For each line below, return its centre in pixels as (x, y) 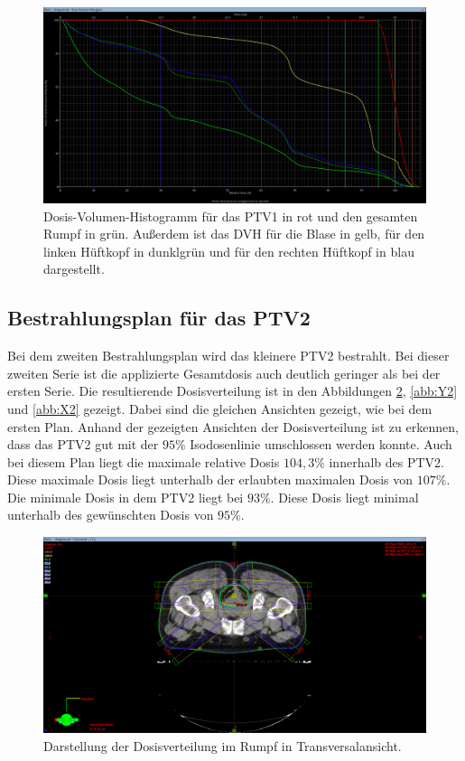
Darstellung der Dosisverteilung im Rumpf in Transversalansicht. (223, 745)
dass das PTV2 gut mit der (83, 444)
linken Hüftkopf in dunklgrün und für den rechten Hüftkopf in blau (229, 251)
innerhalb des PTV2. (386, 461)
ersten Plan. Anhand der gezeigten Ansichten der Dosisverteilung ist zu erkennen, (233, 426)
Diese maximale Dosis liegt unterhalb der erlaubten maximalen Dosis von (210, 479)
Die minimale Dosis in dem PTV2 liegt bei (126, 497)
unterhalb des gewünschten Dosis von (111, 515)
